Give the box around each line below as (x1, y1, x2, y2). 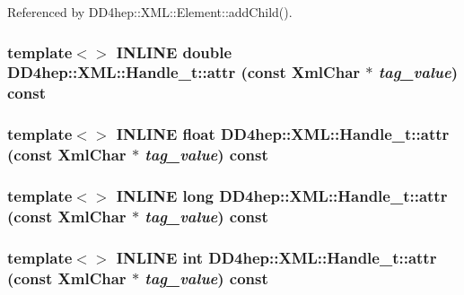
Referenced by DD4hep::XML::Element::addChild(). (7, 3, 293, 21)
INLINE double (116, 40, 232, 63)
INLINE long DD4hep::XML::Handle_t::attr (116, 184, 448, 206)
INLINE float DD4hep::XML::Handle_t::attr (116, 123, 450, 145)
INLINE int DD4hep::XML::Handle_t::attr (116, 246, 437, 268)
